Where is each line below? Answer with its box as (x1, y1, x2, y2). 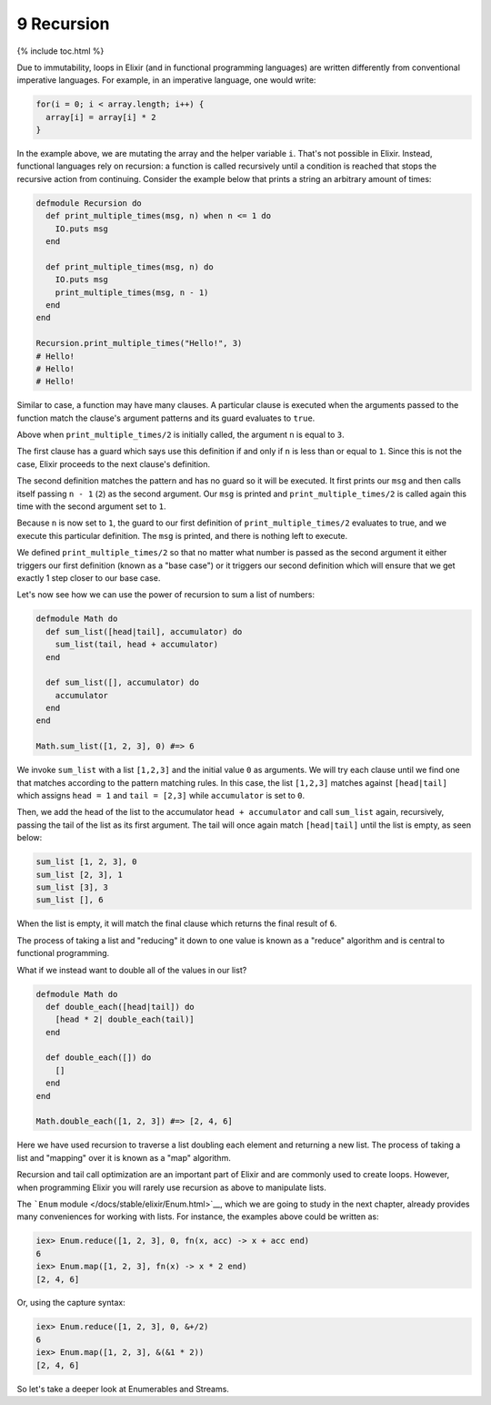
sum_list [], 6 (35, 895, 104, 905)
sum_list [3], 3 (35, 881, 109, 892)
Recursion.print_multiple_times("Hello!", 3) (35, 338, 243, 349)
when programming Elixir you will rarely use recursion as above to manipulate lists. (16, 1182, 326, 1193)
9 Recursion (16, 14, 110, 34)
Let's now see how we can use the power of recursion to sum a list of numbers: (16, 589, 316, 600)
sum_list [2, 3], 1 (35, 870, 123, 880)
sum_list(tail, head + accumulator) (55, 639, 218, 650)
